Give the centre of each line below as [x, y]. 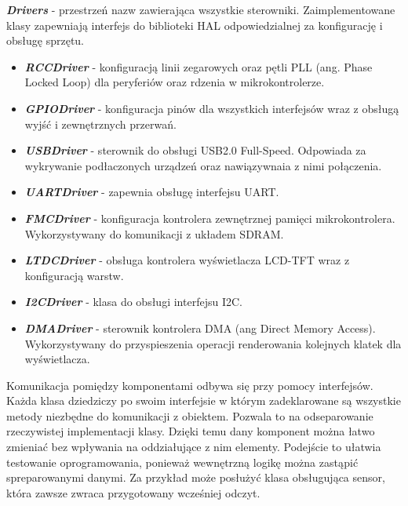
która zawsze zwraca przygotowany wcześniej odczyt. [133, 492]
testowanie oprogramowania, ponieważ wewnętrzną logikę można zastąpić [182, 462]
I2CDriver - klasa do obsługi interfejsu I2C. [133, 302]
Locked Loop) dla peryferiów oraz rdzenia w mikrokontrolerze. [175, 82]
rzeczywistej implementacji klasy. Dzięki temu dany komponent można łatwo [191, 431]
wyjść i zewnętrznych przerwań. [100, 124]
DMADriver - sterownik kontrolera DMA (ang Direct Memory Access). [200, 328]
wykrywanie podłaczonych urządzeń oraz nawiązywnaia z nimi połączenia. [203, 165]
